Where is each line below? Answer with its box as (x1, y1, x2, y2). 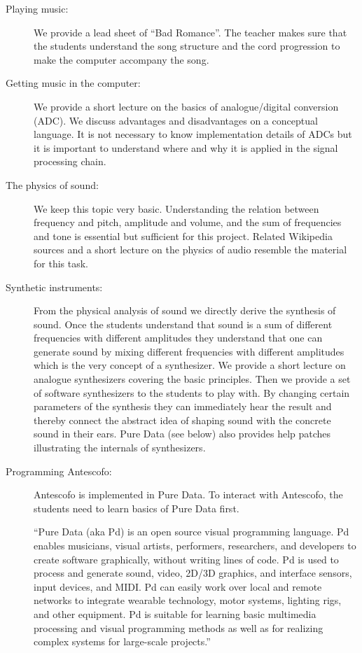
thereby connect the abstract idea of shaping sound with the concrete (34, 412, 331, 427)
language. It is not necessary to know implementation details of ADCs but (34, 127, 352, 141)
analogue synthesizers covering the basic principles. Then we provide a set (34, 372, 351, 386)
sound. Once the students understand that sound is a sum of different (34, 316, 333, 331)
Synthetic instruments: (6, 279, 103, 294)
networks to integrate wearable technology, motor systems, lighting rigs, (34, 593, 342, 608)
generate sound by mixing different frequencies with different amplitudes (34, 344, 344, 358)
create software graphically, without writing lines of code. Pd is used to (34, 552, 339, 566)
